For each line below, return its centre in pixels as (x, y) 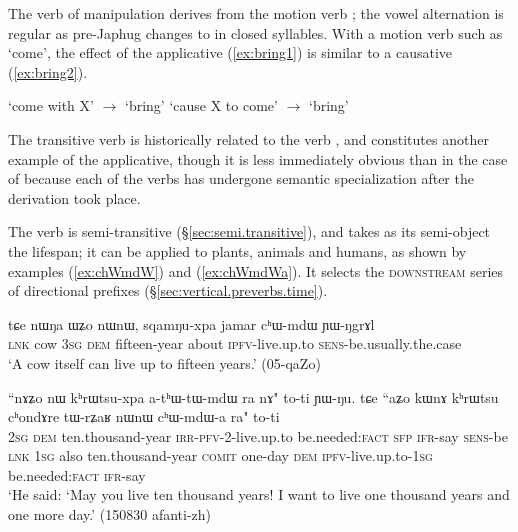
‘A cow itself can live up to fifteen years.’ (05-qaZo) (164, 362)
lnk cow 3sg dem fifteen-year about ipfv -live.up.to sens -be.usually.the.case (235, 343)
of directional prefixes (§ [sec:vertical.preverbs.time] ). (168, 290)
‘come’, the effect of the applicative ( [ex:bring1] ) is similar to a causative (230, 52)
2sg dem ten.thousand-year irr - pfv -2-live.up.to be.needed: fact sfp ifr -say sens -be (258, 435)
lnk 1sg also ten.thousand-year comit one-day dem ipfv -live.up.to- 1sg (220, 455)
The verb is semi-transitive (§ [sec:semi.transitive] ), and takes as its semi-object (249, 231)
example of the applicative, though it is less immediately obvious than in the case (258, 158)
